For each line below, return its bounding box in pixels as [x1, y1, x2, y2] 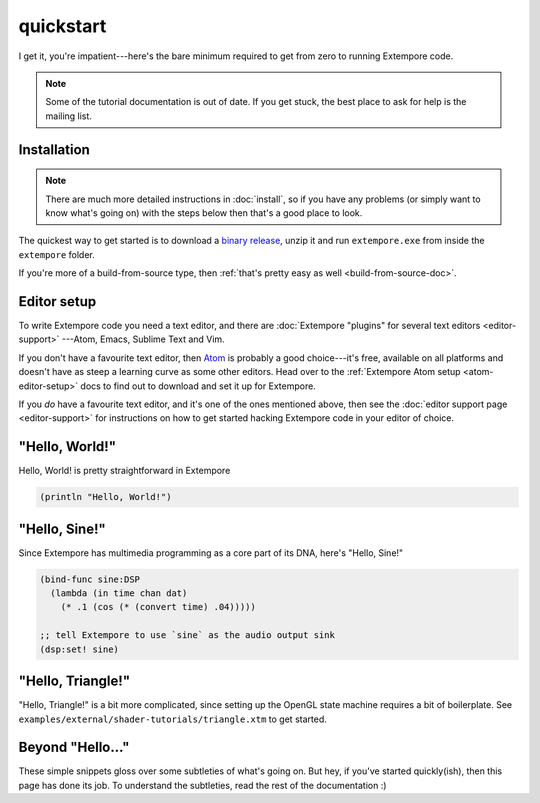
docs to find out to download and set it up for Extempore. [80, 380, 317, 392]
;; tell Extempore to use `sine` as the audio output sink [39, 630, 335, 641]
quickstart [18, 15, 107, 37]
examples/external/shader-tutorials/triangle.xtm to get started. [18, 713, 327, 725]
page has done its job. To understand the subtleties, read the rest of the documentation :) [18, 779, 387, 791]
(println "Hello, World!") [39, 491, 172, 503]
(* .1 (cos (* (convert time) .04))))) [60, 601, 257, 613]
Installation [18, 141, 90, 158]
